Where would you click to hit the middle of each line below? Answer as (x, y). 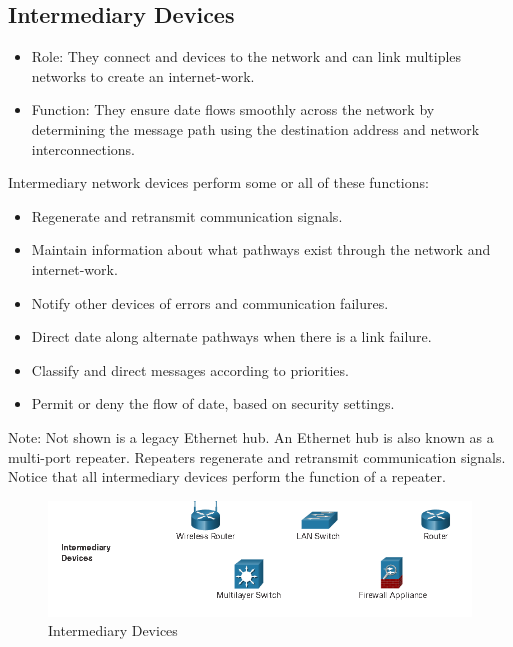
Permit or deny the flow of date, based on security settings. (213, 403)
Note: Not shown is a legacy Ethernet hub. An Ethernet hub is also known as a (251, 436)
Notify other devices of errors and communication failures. (210, 302)
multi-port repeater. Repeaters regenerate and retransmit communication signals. (257, 456)
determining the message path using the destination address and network (255, 128)
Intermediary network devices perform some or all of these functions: (218, 182)
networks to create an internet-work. (143, 75)
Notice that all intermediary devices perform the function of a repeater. (227, 476)
